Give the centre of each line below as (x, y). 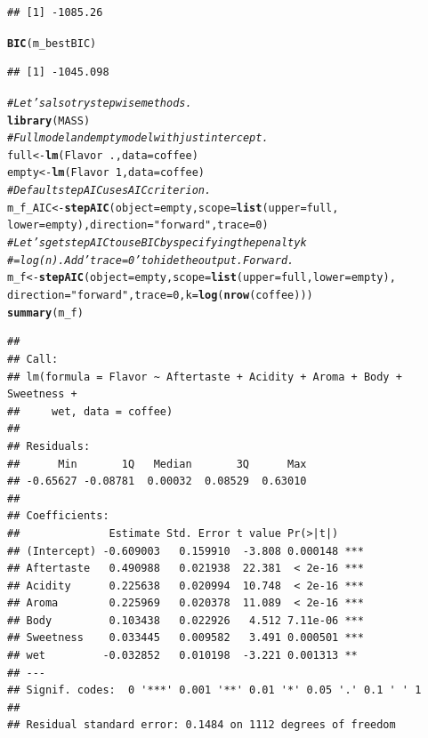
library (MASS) (49, 120)
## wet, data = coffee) (90, 411)
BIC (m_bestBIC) (52, 43)
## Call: (33, 359)
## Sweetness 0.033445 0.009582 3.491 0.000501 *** (186, 638)
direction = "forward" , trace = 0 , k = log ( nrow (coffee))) (160, 296)
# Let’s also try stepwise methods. (100, 103)
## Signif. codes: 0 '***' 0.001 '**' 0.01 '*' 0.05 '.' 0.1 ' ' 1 (214, 690)
